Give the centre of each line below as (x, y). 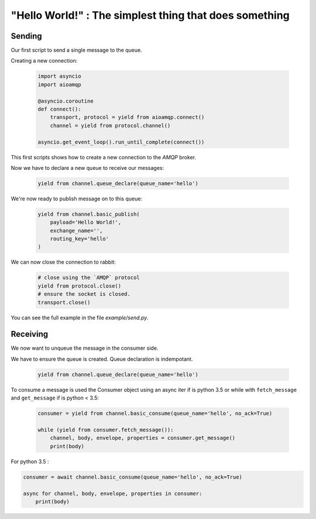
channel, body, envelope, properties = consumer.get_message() (143, 438)
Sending (26, 36)
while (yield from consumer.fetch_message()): (106, 430)
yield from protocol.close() (80, 286)
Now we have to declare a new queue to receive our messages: (87, 168)
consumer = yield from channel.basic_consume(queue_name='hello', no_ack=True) (155, 414)
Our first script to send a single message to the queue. (77, 50)
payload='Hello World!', (86, 222)
